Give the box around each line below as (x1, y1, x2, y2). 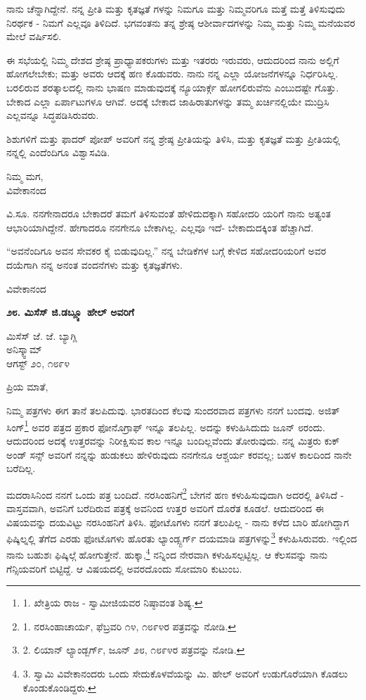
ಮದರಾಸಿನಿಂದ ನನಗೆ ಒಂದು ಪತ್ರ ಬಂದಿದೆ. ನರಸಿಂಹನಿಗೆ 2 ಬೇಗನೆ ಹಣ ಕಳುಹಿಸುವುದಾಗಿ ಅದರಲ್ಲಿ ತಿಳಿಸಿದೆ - (6, 485, 344, 502)
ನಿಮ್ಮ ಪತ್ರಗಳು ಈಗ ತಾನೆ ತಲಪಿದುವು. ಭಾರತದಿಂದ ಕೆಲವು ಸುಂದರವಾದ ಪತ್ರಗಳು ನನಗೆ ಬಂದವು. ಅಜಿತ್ (6, 403, 340, 418)
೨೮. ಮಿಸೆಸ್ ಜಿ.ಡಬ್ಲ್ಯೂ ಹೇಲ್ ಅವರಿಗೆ (6, 305, 134, 319)
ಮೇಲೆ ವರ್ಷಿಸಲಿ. (6, 29, 62, 44)
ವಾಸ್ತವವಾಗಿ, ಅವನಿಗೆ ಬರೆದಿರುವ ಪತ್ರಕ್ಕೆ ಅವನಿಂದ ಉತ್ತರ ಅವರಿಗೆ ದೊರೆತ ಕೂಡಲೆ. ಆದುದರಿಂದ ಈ (6, 500, 324, 515)
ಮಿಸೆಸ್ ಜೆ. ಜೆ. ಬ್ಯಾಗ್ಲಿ (6, 328, 77, 343)
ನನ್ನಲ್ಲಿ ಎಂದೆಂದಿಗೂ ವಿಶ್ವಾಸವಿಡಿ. (6, 145, 110, 160)
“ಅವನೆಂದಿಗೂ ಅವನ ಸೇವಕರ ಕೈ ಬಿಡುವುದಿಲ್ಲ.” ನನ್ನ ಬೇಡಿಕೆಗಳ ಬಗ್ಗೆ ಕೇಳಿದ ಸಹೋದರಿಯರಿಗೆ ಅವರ (6, 243, 327, 258)
